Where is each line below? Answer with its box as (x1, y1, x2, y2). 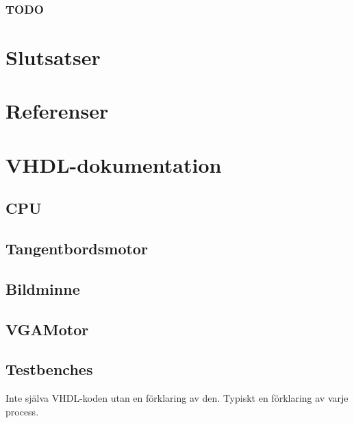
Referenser (5, 97, 109, 125)
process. (5, 404, 39, 418)
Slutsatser (5, 43, 101, 71)
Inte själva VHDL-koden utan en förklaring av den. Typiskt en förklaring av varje (5, 391, 349, 405)
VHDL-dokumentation (5, 150, 222, 178)
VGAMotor (5, 318, 89, 339)
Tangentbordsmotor (5, 238, 148, 259)
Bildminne (5, 278, 80, 299)
